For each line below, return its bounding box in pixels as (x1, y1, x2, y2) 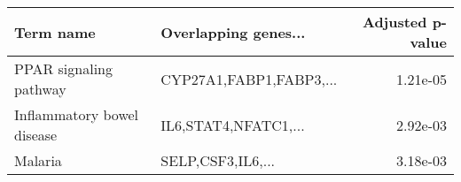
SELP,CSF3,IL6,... (160, 150, 276, 171)
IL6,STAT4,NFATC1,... (160, 114, 305, 135)
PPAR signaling (14, 58, 113, 79)
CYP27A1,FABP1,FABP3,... (160, 68, 338, 89)
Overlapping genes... (160, 21, 306, 42)
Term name (14, 21, 96, 42)
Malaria (14, 150, 62, 171)
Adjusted (362, 11, 427, 32)
